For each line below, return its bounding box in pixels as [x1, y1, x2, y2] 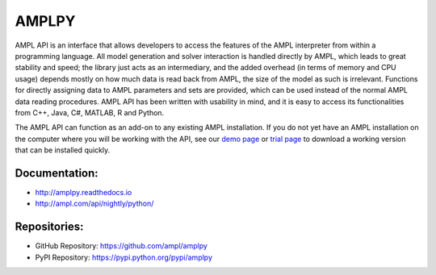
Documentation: [15, 166, 99, 180]
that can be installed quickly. [15, 145, 111, 155]
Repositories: [15, 220, 84, 234]
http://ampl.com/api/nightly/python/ [35, 198, 154, 209]
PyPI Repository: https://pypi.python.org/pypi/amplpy [35, 252, 213, 262]
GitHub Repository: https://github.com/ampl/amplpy [35, 241, 208, 251]
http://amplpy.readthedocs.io [35, 187, 132, 197]
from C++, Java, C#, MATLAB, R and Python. [15, 107, 165, 117]
